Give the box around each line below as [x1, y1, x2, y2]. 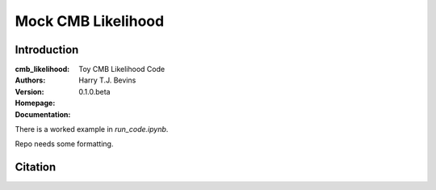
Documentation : [15, 109, 71, 119]
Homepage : [15, 98, 56, 108]
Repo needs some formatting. [15, 139, 114, 149]
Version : [15, 87, 44, 96]
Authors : [15, 75, 46, 85]
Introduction [15, 43, 79, 57]
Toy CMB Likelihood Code [78, 65, 166, 74]
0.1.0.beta [78, 87, 111, 96]
